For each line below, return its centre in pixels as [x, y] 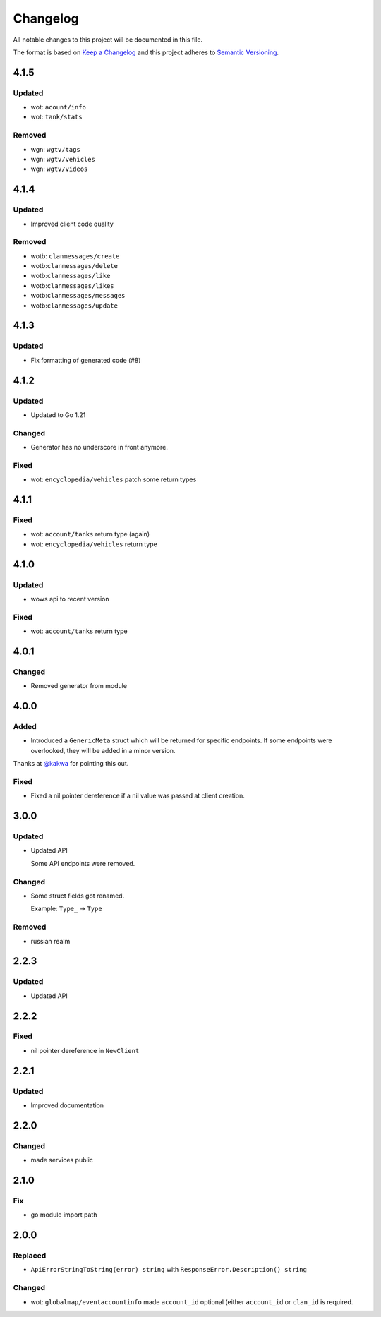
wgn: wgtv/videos [59, 169]
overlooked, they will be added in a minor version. [103, 750]
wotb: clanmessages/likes [72, 285]
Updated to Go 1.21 [58, 415]
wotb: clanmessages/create [75, 256]
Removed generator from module [79, 686]
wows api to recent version [70, 599]
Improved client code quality [72, 224]
